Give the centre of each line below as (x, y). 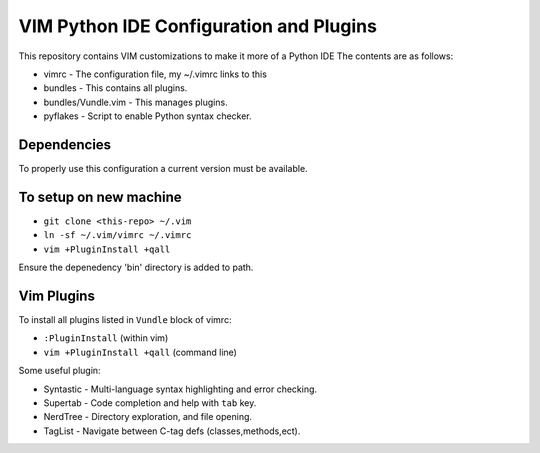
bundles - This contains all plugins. (115, 88)
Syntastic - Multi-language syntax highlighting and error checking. (180, 389)
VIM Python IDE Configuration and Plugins (197, 26)
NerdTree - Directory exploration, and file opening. (148, 417)
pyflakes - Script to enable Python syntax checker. (147, 116)
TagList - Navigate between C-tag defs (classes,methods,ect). (172, 431)
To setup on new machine (100, 196)
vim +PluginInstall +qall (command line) (140, 352)
